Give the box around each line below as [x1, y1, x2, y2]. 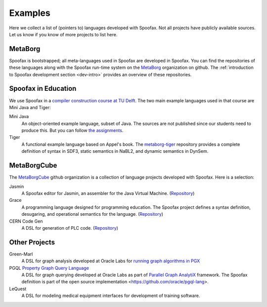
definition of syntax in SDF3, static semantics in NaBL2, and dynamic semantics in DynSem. [21, 148, 209, 154]
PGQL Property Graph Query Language [9, 265, 89, 271]
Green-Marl [9, 251, 33, 257]
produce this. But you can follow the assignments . [21, 127, 124, 133]
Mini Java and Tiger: [9, 104, 51, 110]
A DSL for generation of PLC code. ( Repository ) [21, 225, 119, 231]
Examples [9, 7, 50, 18]
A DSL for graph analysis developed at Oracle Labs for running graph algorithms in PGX [21, 258, 200, 264]
